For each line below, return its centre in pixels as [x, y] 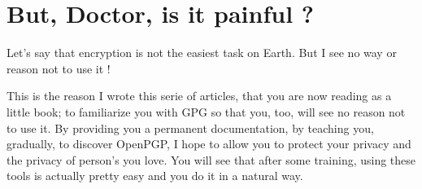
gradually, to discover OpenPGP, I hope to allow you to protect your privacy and [209, 144]
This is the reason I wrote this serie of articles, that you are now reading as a [199, 96]
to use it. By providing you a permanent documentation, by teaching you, [190, 127]
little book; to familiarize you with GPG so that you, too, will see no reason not [206, 111]
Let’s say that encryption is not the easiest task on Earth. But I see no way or [202, 53]
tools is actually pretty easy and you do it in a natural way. [155, 176]
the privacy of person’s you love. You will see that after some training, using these [211, 159]
